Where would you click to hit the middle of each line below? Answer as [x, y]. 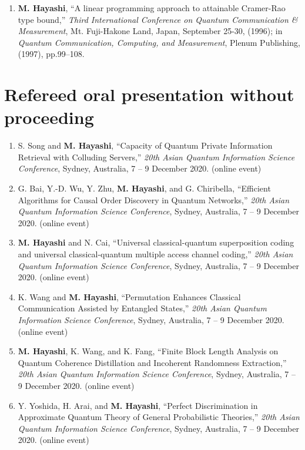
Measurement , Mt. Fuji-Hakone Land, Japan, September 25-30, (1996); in [150, 31]
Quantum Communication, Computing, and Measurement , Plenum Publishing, [159, 42]
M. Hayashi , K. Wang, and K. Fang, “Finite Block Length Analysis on [148, 351]
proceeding [49, 117]
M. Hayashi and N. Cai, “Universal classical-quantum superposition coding [156, 242]
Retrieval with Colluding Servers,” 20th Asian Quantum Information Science [156, 157]
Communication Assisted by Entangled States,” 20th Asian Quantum [142, 308]
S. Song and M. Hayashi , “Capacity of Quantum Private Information [145, 145]
